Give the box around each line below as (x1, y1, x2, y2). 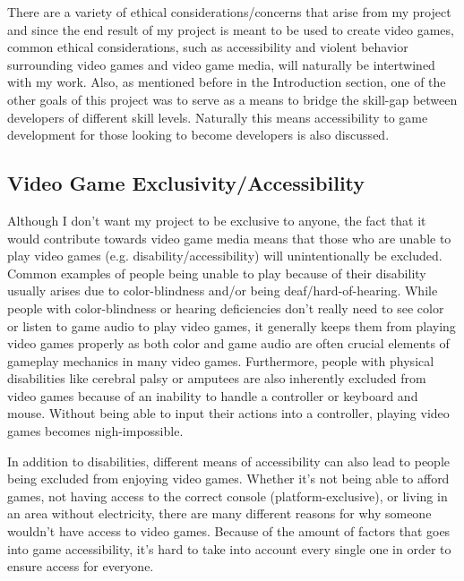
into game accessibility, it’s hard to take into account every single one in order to (7, 539, 451, 558)
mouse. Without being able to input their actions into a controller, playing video (7, 404, 450, 423)
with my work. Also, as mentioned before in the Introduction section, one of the (7, 73, 446, 91)
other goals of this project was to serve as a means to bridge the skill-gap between (7, 90, 458, 108)
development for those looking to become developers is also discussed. (7, 125, 390, 144)
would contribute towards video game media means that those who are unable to (7, 228, 451, 247)
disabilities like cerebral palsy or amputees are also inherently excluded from (7, 369, 426, 388)
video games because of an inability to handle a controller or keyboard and (7, 386, 418, 405)
